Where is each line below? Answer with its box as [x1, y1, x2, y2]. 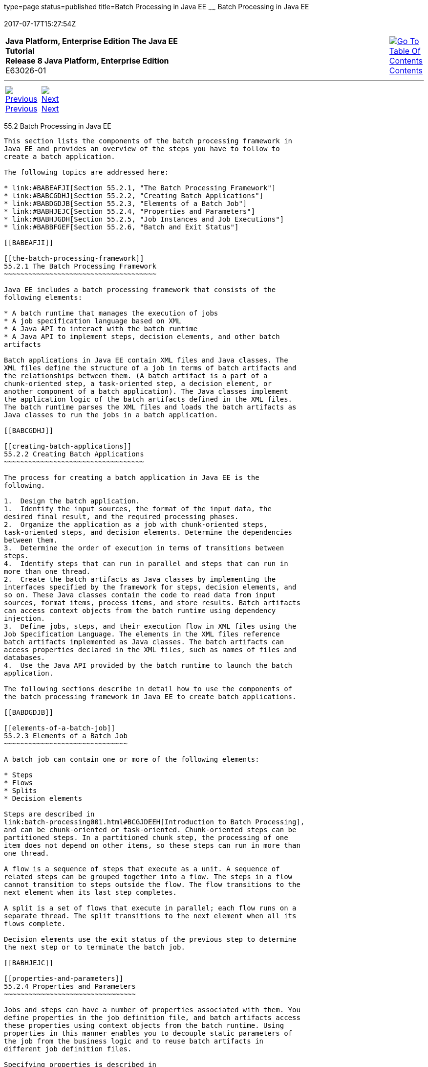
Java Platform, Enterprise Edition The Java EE [5, 36, 178, 46]
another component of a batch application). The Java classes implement [4, 387, 288, 395]
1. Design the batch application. [4, 497, 140, 505]
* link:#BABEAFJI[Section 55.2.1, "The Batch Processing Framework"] [4, 183, 276, 192]
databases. [4, 653, 45, 661]
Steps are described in [4, 810, 95, 818]
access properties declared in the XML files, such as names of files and [4, 645, 297, 654]
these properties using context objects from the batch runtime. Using [4, 1021, 284, 1029]
